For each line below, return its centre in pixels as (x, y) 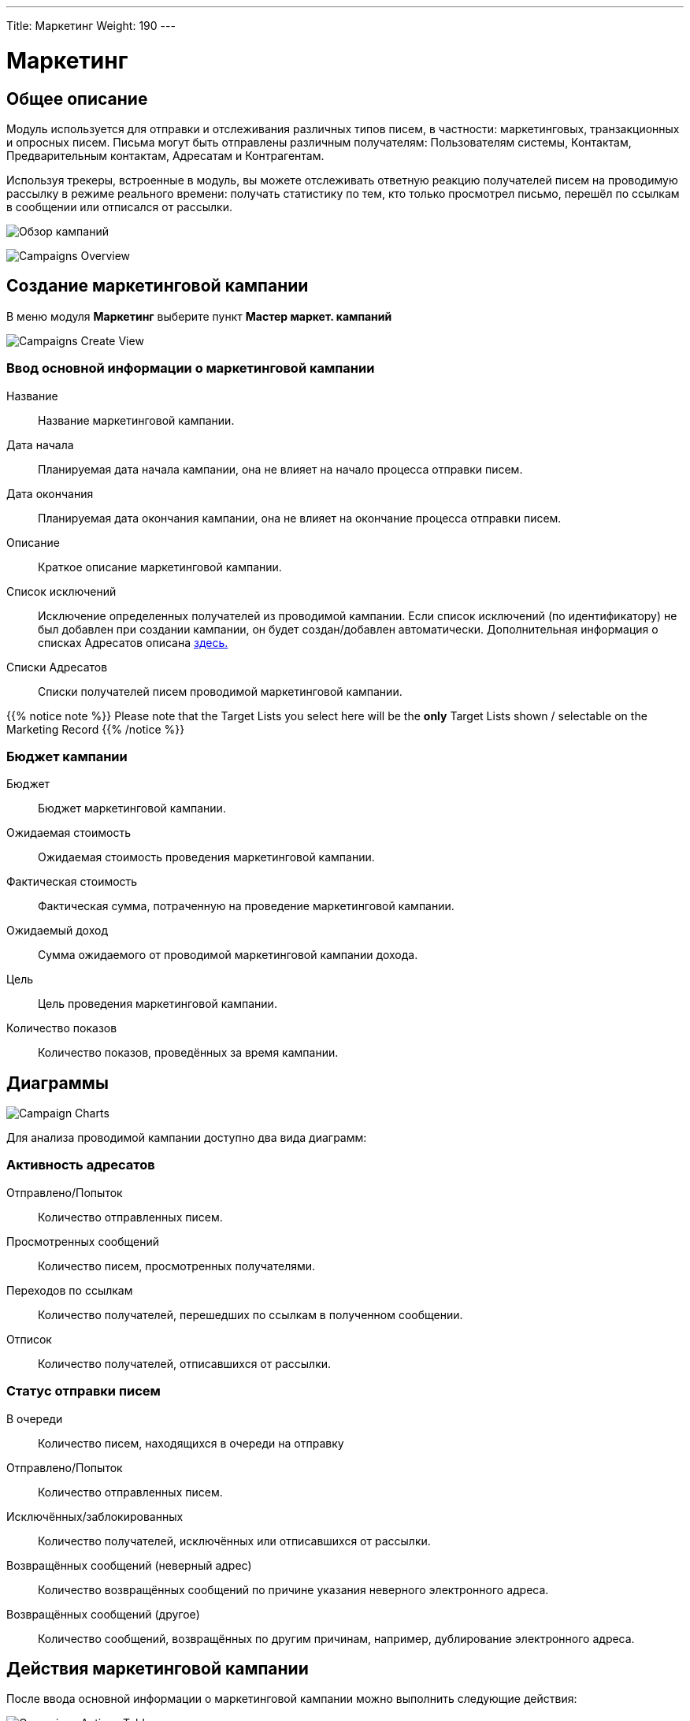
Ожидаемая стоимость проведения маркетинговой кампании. (206, 857)
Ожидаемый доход (57, 931)
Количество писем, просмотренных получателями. (177, 1266)
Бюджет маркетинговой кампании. (132, 808)
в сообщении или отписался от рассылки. (119, 206)
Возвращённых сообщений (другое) (103, 1614)
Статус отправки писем (83, 1391)
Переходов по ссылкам (70, 1290)
